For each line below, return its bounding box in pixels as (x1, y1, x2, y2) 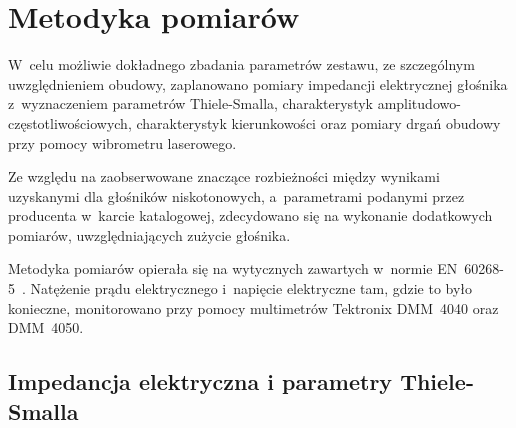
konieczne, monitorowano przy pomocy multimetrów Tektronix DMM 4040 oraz (8, 297, 499, 318)
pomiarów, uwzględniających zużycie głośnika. (8, 224, 291, 245)
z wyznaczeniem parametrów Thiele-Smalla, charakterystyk (8, 93, 373, 114)
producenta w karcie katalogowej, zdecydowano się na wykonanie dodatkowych (8, 205, 493, 226)
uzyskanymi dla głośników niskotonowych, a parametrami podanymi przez (8, 185, 465, 206)
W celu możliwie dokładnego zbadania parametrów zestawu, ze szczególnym (8, 54, 475, 75)
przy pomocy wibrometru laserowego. (8, 132, 237, 153)
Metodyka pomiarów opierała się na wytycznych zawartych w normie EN (8, 258, 458, 279)
